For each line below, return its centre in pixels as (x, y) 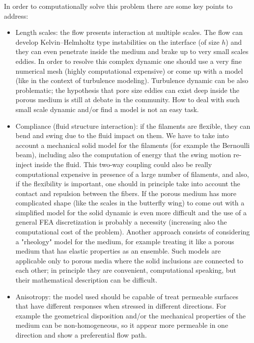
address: (16, 15)
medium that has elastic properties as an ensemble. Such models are (118, 251)
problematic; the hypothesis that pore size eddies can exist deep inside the (127, 90)
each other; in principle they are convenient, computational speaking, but (126, 270)
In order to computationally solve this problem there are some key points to (118, 6)
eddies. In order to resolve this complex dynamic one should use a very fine (128, 61)
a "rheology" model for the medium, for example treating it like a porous (125, 241)
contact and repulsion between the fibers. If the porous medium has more (126, 193)
